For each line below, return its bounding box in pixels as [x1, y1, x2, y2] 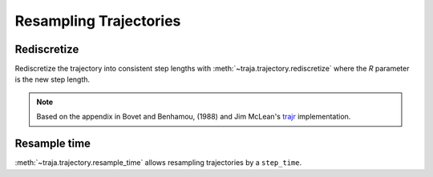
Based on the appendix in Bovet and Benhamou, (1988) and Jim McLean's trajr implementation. [36, 112, 351, 122]
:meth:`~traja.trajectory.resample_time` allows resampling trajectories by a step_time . [14, 158, 302, 167]
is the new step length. [14, 74, 91, 84]
